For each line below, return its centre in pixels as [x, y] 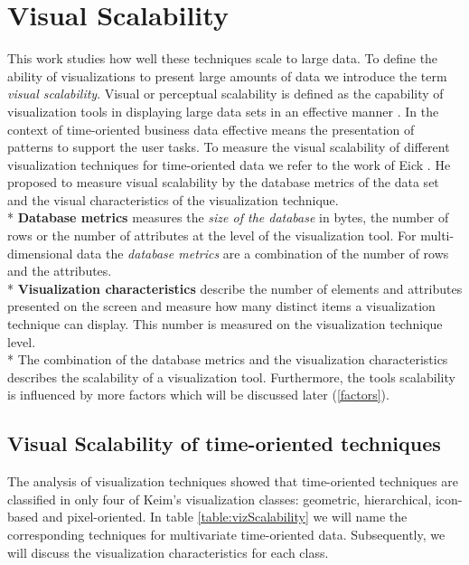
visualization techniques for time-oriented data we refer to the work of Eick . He [229, 164]
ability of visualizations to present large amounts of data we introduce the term [227, 75]
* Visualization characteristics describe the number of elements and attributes [235, 288]
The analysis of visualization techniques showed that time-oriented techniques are [233, 481]
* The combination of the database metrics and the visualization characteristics [228, 359]
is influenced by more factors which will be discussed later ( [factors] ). [198, 395]
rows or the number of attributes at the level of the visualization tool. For [212, 235]
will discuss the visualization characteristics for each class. [168, 552]
